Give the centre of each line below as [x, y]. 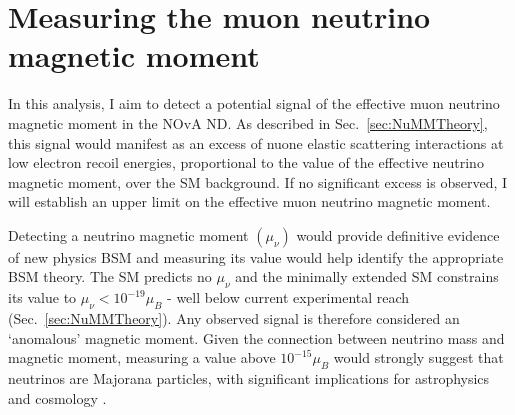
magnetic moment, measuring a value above [142, 357]
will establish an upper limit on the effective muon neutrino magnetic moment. [249, 201]
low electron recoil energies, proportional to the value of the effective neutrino [246, 162]
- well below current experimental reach [288, 297]
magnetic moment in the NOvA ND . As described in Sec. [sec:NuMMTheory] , [248, 122]
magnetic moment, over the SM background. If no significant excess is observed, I [258, 181]
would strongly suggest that [418, 357]
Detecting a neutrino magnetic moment [128, 234]
